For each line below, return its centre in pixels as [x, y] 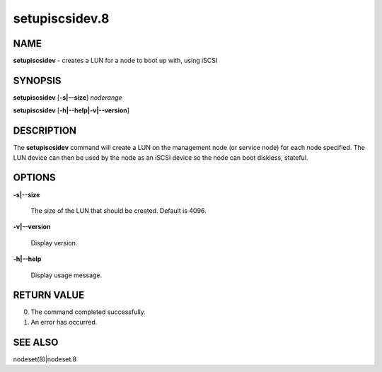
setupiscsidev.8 [61, 18]
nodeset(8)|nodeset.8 [45, 359]
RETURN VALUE [49, 295]
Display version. [54, 243]
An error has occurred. [64, 322]
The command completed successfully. [88, 312]
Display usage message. [66, 275]
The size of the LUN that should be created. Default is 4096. [118, 210]
